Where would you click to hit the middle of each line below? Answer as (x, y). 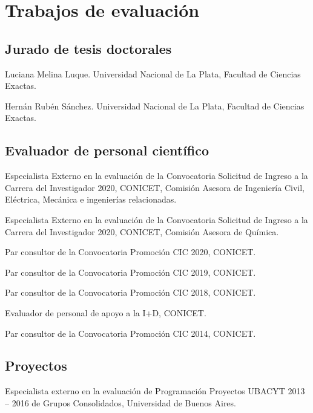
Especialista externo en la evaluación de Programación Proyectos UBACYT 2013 (155, 391)
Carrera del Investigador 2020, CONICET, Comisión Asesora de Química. (142, 231)
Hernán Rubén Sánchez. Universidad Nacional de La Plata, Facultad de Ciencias (155, 106)
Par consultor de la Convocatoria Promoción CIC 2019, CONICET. (130, 272)
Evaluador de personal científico (107, 150)
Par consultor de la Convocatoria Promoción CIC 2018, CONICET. (130, 292)
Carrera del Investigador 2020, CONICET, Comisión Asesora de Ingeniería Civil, (155, 187)
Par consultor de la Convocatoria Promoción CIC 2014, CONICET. (130, 333)
